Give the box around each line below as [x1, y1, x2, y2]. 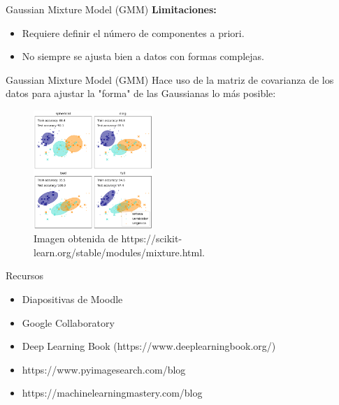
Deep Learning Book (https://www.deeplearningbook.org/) [22, 339, 276, 353]
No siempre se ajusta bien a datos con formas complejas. [22, 49, 265, 64]
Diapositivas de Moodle [22, 291, 123, 306]
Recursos [6, 268, 44, 283]
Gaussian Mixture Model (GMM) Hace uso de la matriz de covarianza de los [6, 72, 334, 87]
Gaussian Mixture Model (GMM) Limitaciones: [6, 2, 217, 16]
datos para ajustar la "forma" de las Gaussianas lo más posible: [6, 86, 276, 101]
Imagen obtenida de [34, 231, 118, 246]
